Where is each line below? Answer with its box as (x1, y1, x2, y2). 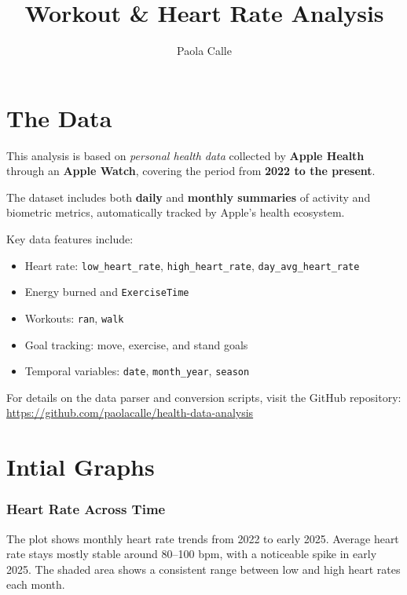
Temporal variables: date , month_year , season (24, 363, 250, 379)
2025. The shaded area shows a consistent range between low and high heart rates (6, 560, 401, 577)
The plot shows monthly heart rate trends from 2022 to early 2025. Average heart (6, 530, 399, 546)
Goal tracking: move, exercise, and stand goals (24, 336, 248, 352)
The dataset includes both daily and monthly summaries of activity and (6, 188, 371, 205)
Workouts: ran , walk (24, 309, 124, 326)
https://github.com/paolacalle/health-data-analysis (6, 404, 254, 421)
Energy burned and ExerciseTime (24, 283, 189, 300)
